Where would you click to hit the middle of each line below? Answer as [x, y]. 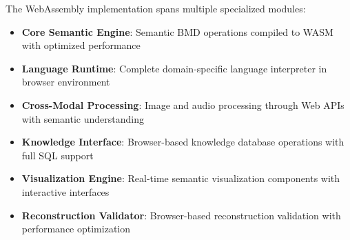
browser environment [66, 82]
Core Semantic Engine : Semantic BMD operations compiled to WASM [177, 31]
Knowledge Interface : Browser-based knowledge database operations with [183, 142]
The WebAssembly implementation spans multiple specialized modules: [156, 8]
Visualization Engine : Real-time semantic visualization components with [181, 178]
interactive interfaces [65, 191]
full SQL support [58, 155]
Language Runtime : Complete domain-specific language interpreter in [174, 68]
